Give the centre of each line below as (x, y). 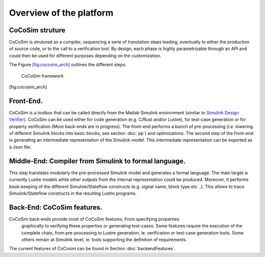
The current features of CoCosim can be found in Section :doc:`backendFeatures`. (93, 249)
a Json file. (20, 147)
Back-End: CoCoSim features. (56, 207)
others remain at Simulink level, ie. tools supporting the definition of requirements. (104, 240)
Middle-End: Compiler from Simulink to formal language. (97, 161)
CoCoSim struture (37, 30)
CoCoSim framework (42, 76)
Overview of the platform (61, 13)
